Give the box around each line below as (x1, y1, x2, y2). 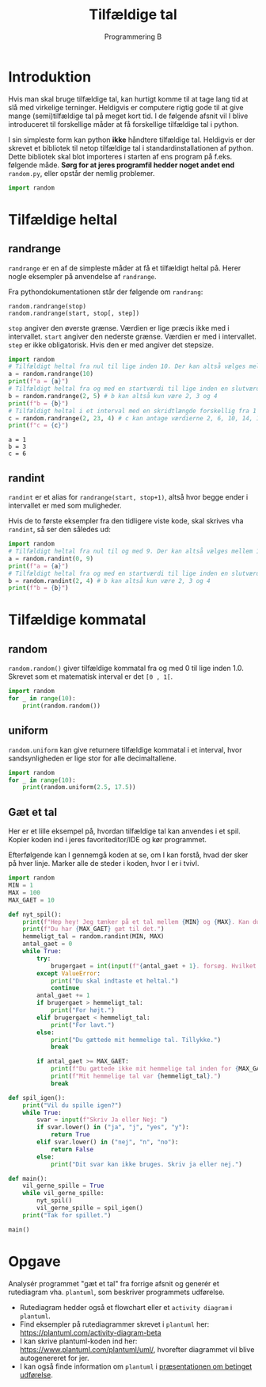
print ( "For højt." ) (50, 1006, 115, 1014)
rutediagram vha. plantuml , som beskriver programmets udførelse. (8, 1287, 226, 1297)
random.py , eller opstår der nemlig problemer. (8, 168, 155, 178)
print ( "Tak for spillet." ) (22, 1211, 112, 1219)
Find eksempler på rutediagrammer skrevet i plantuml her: (19, 1319, 210, 1329)
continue (50, 984, 80, 992)
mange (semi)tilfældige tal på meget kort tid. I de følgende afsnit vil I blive (8, 111, 249, 121)
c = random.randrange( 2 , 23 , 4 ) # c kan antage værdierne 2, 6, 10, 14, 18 (8, 414, 264, 422)
